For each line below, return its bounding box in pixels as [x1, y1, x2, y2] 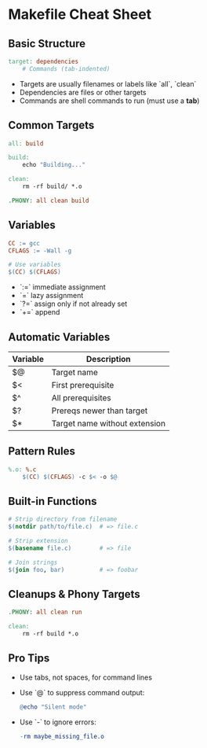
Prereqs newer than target [51, 405, 148, 416]
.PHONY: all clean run [8, 608, 82, 617]
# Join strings [8, 558, 58, 566]
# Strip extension [8, 537, 68, 545]
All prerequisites [51, 392, 111, 403]
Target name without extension [51, 418, 166, 429]
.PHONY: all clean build [8, 197, 89, 205]
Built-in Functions [8, 494, 97, 508]
